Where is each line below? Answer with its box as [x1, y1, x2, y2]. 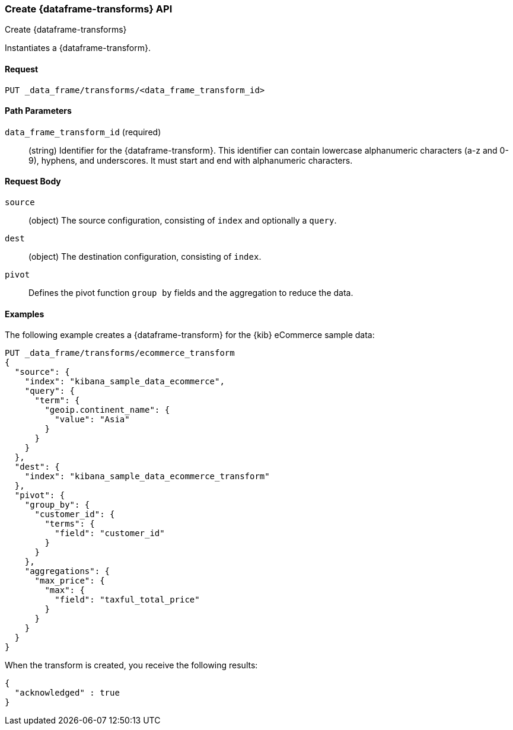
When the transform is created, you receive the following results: [5, 660, 258, 671]
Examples [5, 308, 44, 319]
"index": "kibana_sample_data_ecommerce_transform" [24, 471, 270, 482]
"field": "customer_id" [55, 528, 165, 538]
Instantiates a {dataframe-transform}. [5, 43, 151, 53]
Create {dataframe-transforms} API [5, 3, 173, 15]
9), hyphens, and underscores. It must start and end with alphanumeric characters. [28, 155, 353, 165]
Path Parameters [5, 106, 72, 116]
